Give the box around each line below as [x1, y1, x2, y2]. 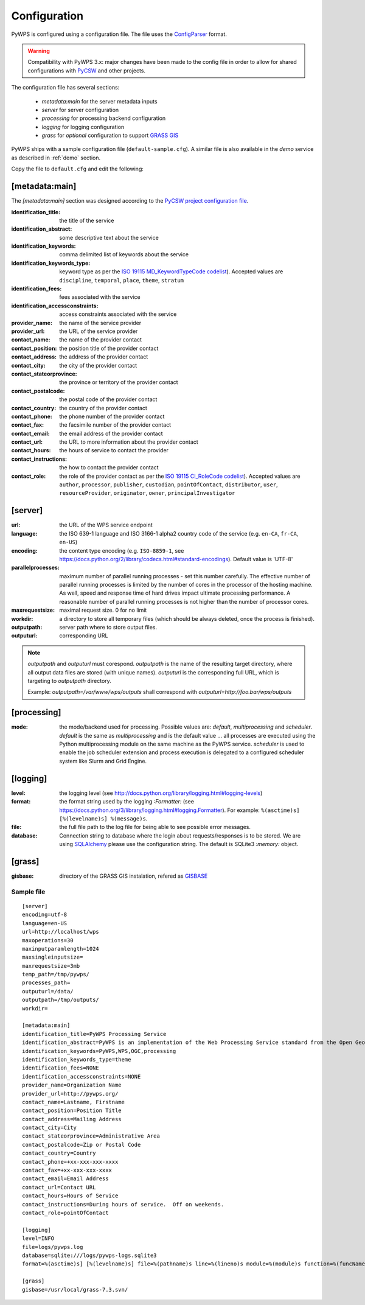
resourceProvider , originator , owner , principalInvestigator [59, 489, 235, 497]
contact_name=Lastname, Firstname [22, 1099, 125, 1105]
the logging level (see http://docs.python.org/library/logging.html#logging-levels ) [59, 789, 263, 797]
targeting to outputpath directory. [27, 677, 112, 684]
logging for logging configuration [41, 123, 125, 130]
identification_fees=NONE [22, 1065, 100, 1071]
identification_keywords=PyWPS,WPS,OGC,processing [22, 1048, 176, 1054]
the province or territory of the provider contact [59, 379, 179, 386]
